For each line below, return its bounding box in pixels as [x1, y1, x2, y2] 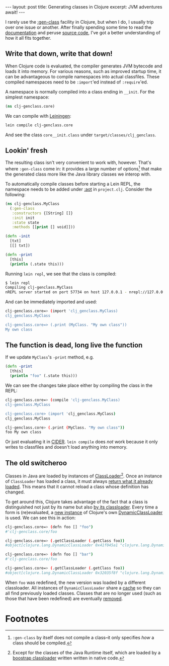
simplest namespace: [5, 94, 49, 100]
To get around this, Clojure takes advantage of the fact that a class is [5, 498, 148, 505]
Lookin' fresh [5, 146, 48, 154]
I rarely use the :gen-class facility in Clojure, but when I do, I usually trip [5, 19, 154, 25]
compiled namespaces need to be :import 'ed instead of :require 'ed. [5, 79, 148, 85]
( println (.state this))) [10, 262, 64, 267]
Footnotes [5, 613, 49, 624]
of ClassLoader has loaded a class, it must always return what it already [5, 478, 153, 484]
